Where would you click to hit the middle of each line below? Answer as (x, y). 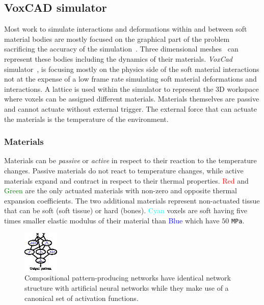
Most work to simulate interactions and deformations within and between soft (126, 29)
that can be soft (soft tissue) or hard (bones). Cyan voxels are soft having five (126, 210)
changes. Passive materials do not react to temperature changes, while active (124, 170)
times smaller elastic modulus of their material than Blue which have (112, 220)
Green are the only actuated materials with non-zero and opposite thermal (121, 190)
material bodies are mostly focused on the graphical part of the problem (117, 39)
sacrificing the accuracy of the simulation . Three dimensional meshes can (121, 49)
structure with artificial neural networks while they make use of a (127, 287)
